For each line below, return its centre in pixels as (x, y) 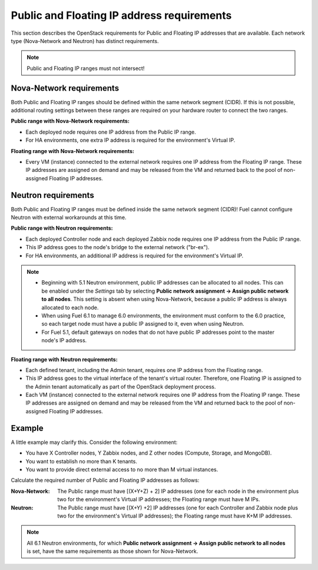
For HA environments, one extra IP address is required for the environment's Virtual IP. (130, 140)
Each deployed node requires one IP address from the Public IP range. (111, 132)
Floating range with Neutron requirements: (64, 359)
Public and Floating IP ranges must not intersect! (86, 68)
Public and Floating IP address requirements (121, 15)
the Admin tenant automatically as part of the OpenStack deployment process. (121, 386)
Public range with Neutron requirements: (62, 228)
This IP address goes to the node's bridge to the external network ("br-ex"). (117, 247)
